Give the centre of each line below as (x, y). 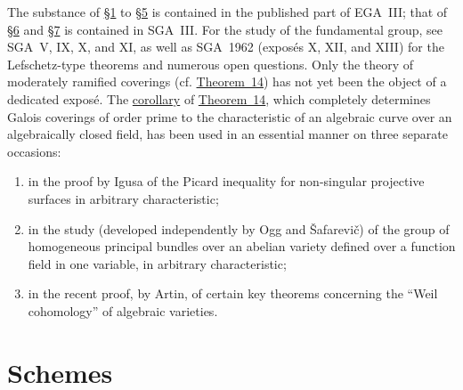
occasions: (34, 151)
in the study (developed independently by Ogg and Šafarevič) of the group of (239, 228)
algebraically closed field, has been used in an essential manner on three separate (227, 134)
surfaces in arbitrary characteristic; (123, 198)
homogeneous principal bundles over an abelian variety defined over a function (242, 246)
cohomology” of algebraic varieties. (123, 310)
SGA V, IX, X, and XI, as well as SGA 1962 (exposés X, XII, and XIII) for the (226, 47)
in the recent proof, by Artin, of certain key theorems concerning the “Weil (233, 293)
